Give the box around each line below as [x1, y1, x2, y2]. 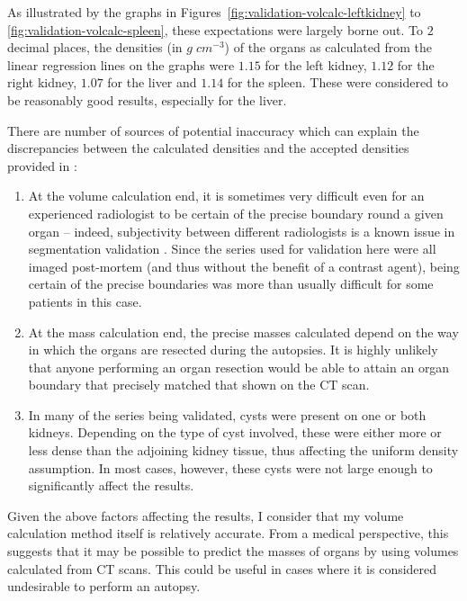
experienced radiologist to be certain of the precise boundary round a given [28, 203, 444, 222]
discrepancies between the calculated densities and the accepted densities [7, 139, 409, 157]
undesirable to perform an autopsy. [7, 577, 201, 596]
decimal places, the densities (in [7, 38, 183, 57]
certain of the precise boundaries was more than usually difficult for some [28, 274, 434, 293]
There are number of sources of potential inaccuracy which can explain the [7, 121, 419, 139]
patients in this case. [28, 292, 142, 310]
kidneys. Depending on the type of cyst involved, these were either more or [28, 423, 442, 442]
